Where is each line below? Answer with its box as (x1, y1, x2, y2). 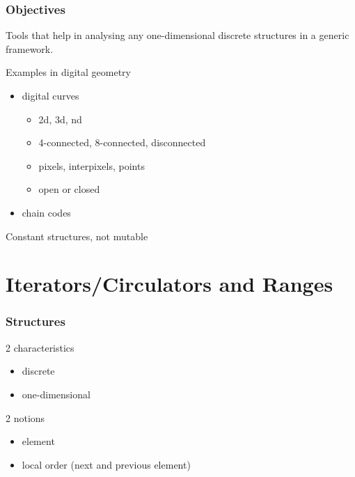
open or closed (38, 182, 100, 196)
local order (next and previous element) (22, 457, 191, 471)
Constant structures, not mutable (6, 228, 148, 243)
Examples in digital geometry (6, 65, 131, 79)
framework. (6, 41, 54, 56)
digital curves (22, 88, 79, 102)
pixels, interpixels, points (38, 158, 145, 173)
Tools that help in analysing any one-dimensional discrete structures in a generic (6, 28, 349, 42)
